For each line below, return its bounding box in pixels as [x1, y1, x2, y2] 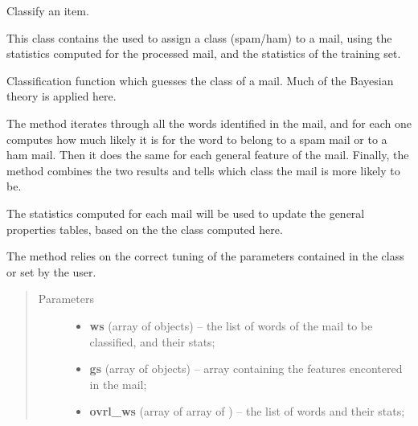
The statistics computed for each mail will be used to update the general [6, 204, 365, 221]
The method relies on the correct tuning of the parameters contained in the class [6, 248, 404, 264]
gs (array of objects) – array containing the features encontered [89, 360, 403, 377]
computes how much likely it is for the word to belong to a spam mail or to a [6, 130, 387, 147]
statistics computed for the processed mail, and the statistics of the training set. [6, 45, 401, 62]
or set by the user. [6, 263, 96, 280]
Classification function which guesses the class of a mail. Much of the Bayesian [6, 72, 394, 88]
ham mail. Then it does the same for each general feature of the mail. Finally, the [6, 146, 409, 163]
